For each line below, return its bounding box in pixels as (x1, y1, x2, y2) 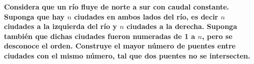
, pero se (202, 30, 232, 41)
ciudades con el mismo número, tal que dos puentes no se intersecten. (4, 50, 250, 60)
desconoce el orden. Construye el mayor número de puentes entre (4, 40, 236, 51)
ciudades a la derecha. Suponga (126, 21, 237, 31)
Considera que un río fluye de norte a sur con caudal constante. (4, 1, 229, 11)
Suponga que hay (4, 11, 65, 21)
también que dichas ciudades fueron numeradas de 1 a (4, 30, 195, 41)
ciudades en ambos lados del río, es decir (74, 11, 218, 21)
